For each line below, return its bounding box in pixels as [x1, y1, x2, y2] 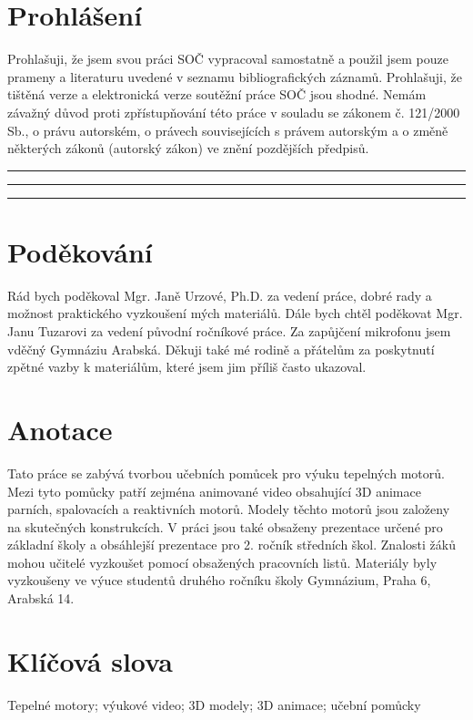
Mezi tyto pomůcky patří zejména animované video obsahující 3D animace [7, 481, 421, 500]
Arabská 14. [7, 589, 75, 608]
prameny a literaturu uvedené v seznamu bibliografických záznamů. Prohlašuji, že [7, 67, 462, 86]
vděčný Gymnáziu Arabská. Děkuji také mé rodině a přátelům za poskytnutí [7, 339, 435, 358]
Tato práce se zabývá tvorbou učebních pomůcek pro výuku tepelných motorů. [7, 463, 445, 482]
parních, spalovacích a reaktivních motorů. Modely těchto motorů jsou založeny [7, 499, 450, 519]
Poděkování [7, 232, 153, 270]
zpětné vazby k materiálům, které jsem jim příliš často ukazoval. [7, 357, 367, 376]
